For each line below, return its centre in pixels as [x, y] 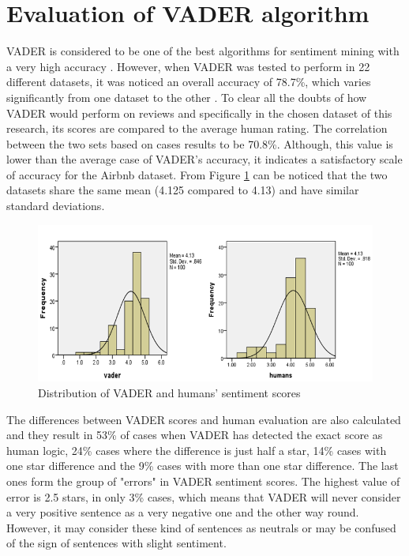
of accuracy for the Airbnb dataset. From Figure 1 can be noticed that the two [197, 174]
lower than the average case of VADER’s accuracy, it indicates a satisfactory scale [204, 159]
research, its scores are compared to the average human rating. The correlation [197, 128]
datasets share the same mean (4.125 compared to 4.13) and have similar [183, 190]
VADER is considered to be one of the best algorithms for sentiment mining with [203, 51]
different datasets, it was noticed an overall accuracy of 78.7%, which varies [189, 82]
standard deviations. [56, 206]
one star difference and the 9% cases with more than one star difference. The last [203, 466]
